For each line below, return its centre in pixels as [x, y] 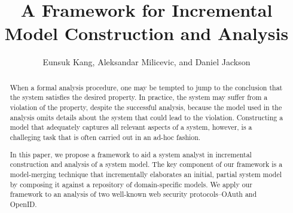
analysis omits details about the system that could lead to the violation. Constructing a [146, 117]
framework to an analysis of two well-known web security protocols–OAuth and [133, 194]
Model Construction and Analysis [146, 33]
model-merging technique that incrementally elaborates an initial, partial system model [146, 174]
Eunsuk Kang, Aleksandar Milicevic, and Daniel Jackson [146, 62]
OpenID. [23, 204]
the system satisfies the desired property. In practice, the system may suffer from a [139, 97]
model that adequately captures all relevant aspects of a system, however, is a [131, 127]
